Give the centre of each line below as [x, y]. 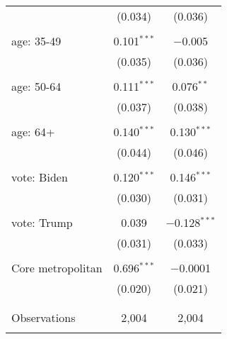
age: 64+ [33, 132]
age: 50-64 [36, 86]
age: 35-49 [36, 41]
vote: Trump [42, 222]
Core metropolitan [57, 268]
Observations [43, 317]
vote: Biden [40, 177]
